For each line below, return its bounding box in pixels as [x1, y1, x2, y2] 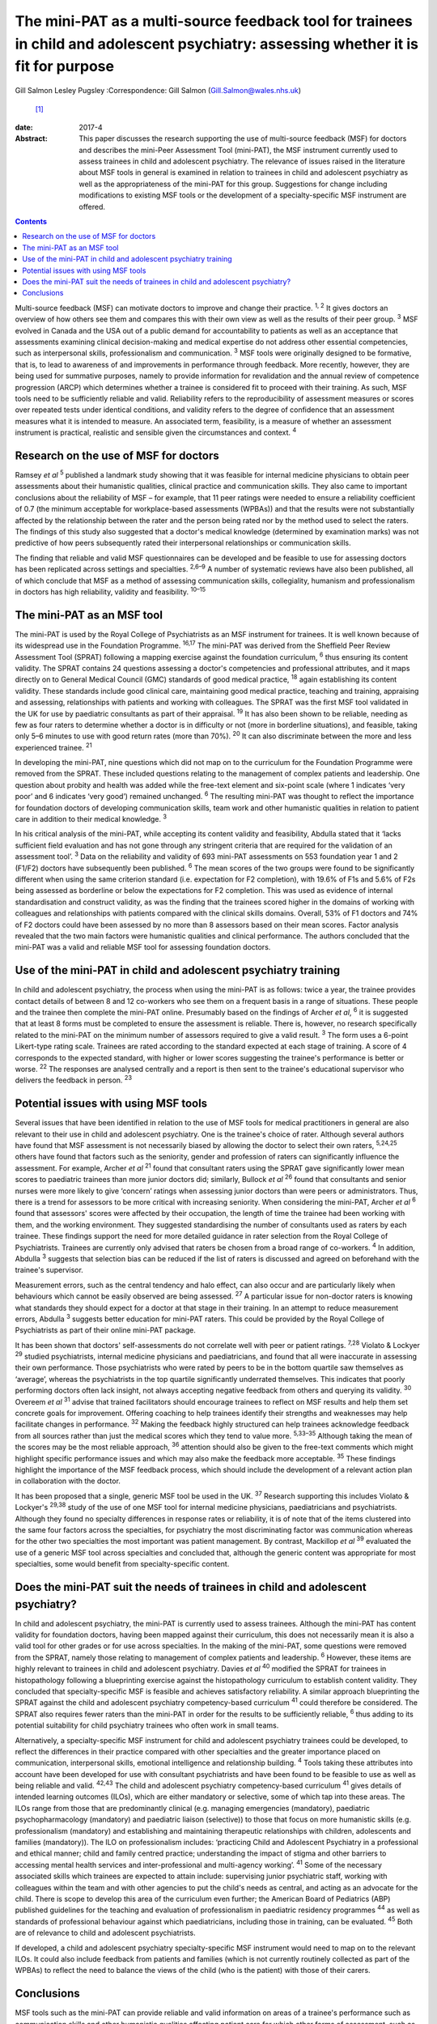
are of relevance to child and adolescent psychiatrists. [15, 1928, 196, 1938]
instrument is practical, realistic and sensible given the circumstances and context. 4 [15, 426, 297, 437]
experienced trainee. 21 [15, 742, 92, 752]
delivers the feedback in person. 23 [15, 1074, 133, 1085]
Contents [15, 217, 48, 227]
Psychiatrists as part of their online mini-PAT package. [15, 1325, 196, 1335]
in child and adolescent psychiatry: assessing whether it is [15, 35, 418, 53]
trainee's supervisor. [15, 1265, 84, 1275]
